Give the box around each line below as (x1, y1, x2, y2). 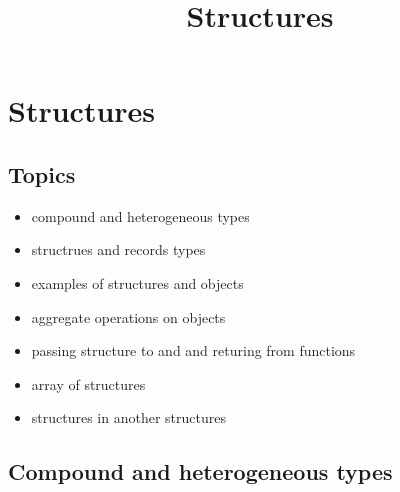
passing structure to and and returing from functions (31, 340, 356, 361)
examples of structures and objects (31, 272, 244, 293)
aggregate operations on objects (31, 306, 226, 327)
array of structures (31, 373, 146, 394)
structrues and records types (31, 239, 206, 260)
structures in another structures (31, 407, 226, 428)
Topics (8, 158, 76, 189)
